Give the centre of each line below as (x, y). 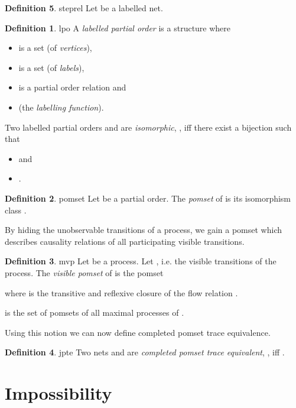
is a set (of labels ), (51, 67)
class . (16, 210)
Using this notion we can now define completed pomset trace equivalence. (138, 332)
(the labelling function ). (61, 107)
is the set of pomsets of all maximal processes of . (95, 313)
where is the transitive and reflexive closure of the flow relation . (121, 292)
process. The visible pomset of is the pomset (84, 272)
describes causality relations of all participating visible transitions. (125, 241)
